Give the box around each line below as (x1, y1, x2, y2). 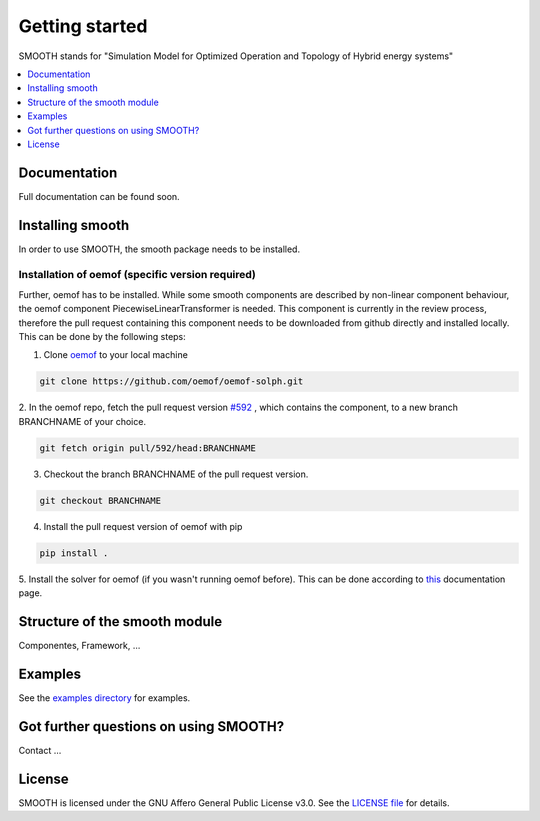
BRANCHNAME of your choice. (18, 415, 147, 427)
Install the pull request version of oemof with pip (43, 520, 243, 532)
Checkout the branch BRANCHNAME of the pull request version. (43, 468, 309, 480)
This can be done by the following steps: (18, 331, 187, 343)
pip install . (39, 547, 109, 559)
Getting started (18, 15, 148, 37)
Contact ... (18, 744, 62, 756)
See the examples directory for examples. (18, 691, 191, 704)
